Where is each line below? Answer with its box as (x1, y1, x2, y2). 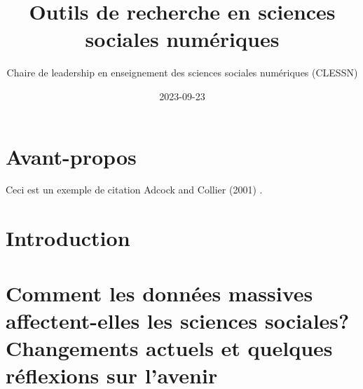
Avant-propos (6, 142, 137, 170)
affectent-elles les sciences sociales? (6, 306, 350, 334)
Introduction (6, 224, 130, 252)
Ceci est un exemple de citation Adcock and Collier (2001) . (6, 182, 263, 197)
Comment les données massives (6, 278, 313, 307)
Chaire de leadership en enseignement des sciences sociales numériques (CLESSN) (6, 65, 358, 80)
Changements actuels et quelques (6, 333, 333, 362)
